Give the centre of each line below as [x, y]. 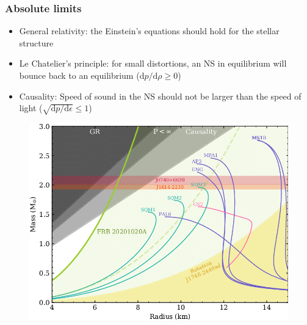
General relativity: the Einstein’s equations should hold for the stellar [149, 31]
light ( [31, 108]
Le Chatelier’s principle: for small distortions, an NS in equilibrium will [153, 63]
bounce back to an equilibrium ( [79, 75]
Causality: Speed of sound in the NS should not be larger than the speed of [160, 96]
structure [36, 42]
